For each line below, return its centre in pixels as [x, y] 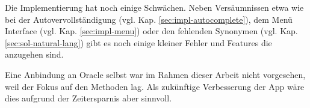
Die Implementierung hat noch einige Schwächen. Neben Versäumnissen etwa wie [154, 7]
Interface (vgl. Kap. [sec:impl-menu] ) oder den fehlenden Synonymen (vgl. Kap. [151, 31]
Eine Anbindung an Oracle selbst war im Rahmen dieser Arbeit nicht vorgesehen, [155, 74]
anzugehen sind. [34, 54]
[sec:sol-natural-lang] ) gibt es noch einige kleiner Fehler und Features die [138, 42]
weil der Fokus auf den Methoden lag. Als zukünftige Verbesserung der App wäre [155, 86]
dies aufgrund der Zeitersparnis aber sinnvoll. [88, 98]
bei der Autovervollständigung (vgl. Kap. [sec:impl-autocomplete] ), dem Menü [149, 19]
